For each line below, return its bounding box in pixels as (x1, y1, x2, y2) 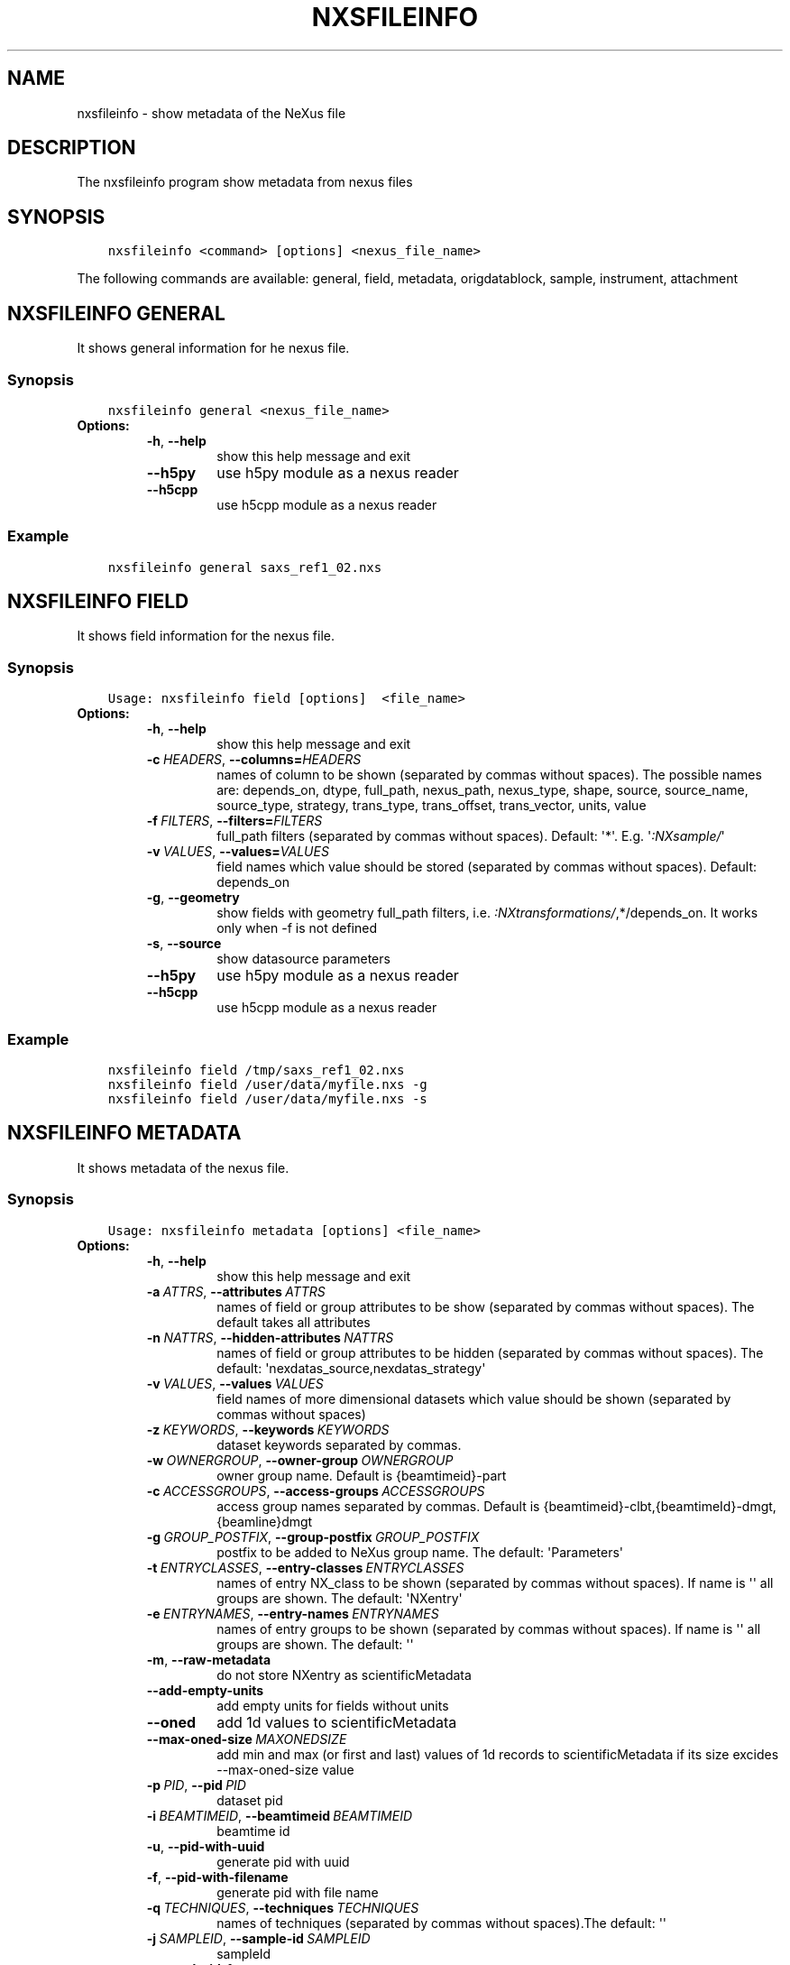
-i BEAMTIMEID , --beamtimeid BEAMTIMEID (146, 1807, 412, 1823)
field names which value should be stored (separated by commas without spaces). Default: (216, 859, 758, 875)
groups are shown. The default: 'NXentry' (216, 1590, 463, 1606)
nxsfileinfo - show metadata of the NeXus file (77, 105, 346, 121)
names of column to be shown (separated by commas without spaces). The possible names (216, 767, 762, 783)
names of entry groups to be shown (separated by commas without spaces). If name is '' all (216, 1620, 761, 1637)
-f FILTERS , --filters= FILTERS (146, 813, 323, 829)
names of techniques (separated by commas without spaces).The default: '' (216, 1914, 667, 1931)
